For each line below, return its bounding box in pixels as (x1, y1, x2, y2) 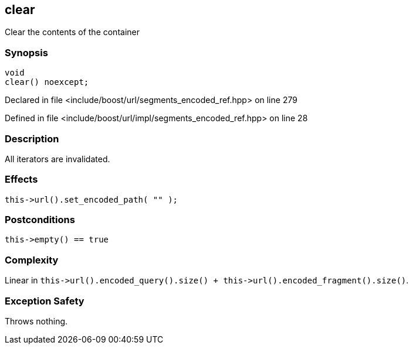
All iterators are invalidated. (5, 153, 110, 164)
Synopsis (5, 46, 48, 59)
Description (5, 132, 59, 145)
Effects (5, 173, 38, 186)
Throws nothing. (5, 316, 68, 326)
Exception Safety (5, 295, 84, 307)
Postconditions (5, 214, 75, 226)
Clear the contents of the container (5, 27, 140, 37)
